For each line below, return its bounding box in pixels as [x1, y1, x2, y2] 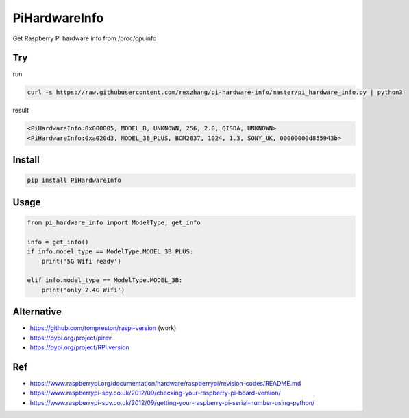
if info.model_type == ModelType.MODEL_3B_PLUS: [27, 248, 194, 255]
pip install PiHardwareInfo [27, 176, 121, 185]
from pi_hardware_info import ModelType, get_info [27, 218, 201, 227]
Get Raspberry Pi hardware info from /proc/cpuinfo [12, 34, 157, 43]
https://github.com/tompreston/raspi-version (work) [29, 324, 177, 332]
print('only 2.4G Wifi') [41, 286, 125, 294]
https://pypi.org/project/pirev [29, 334, 112, 342]
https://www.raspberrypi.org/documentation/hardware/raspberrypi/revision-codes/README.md [29, 379, 301, 387]
